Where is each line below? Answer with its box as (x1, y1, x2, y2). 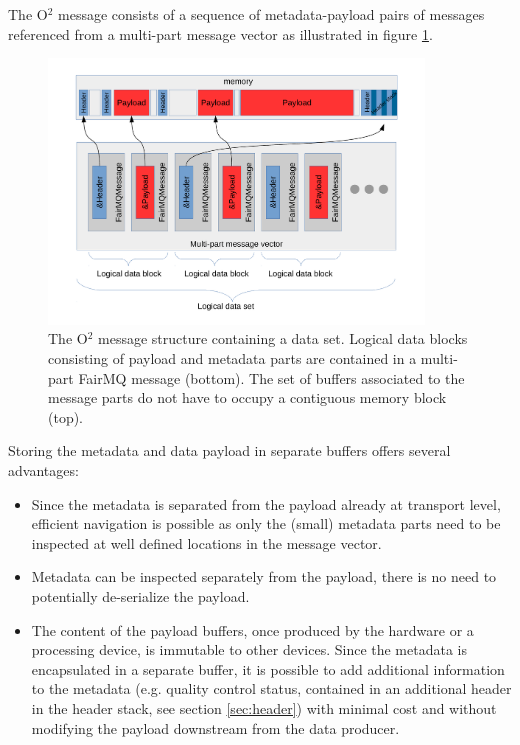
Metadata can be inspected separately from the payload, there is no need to (31, 566, 497, 587)
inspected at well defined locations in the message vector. (31, 532, 382, 553)
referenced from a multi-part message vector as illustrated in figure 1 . (8, 23, 433, 44)
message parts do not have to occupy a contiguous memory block (48, 387, 447, 408)
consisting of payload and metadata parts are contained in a (48, 348, 417, 369)
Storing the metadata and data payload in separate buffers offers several (8, 440, 451, 461)
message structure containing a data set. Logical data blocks (98, 328, 468, 349)
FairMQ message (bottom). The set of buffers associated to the (78, 367, 465, 388)
